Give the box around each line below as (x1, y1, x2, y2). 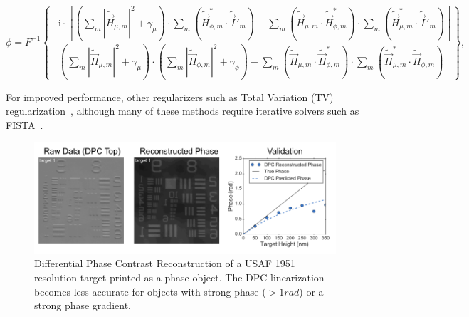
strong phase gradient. (34, 298, 131, 313)
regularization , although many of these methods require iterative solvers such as (6, 103, 359, 118)
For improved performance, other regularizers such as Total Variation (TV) (6, 89, 334, 104)
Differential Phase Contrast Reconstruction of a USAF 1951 (34, 256, 295, 271)
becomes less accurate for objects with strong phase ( (34, 284, 266, 298)
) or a (299, 284, 324, 298)
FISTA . (6, 117, 43, 132)
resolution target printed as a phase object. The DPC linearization (34, 269, 325, 284)
